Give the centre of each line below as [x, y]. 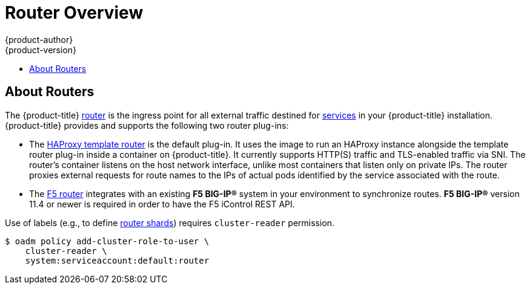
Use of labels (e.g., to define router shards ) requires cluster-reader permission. [170, 222]
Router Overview [74, 13]
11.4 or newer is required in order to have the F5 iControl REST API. [162, 204]
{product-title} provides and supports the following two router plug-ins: [147, 125]
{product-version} [41, 50]
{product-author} [39, 39]
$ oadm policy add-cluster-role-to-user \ [107, 241]
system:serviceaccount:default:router [117, 260]
